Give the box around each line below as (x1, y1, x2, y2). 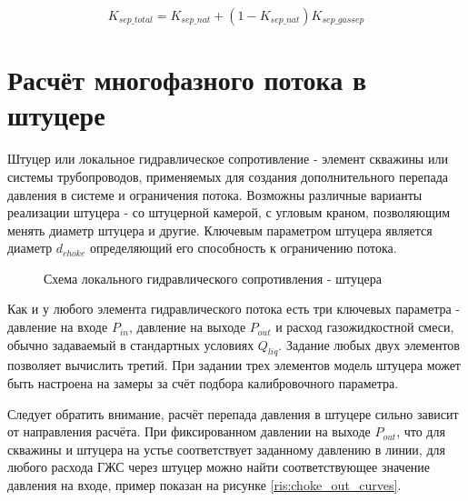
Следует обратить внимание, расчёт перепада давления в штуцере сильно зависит (7, 404, 459, 423)
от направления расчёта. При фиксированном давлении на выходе (7, 422, 371, 441)
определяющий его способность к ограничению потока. (89, 238, 397, 257)
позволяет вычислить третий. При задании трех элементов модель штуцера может (7, 356, 461, 375)
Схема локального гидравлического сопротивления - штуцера (44, 268, 382, 287)
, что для (396, 422, 445, 441)
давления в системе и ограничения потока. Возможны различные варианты (7, 185, 423, 204)
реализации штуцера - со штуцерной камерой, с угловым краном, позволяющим (7, 203, 451, 222)
